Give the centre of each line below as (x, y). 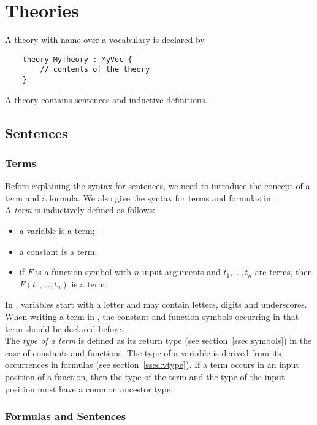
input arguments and (181, 272)
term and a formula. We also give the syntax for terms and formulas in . (141, 197)
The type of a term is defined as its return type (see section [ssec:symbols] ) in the (158, 341)
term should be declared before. (64, 328)
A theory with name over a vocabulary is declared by (105, 40)
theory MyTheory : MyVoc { (77, 59)
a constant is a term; (58, 251)
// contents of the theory (95, 70)
